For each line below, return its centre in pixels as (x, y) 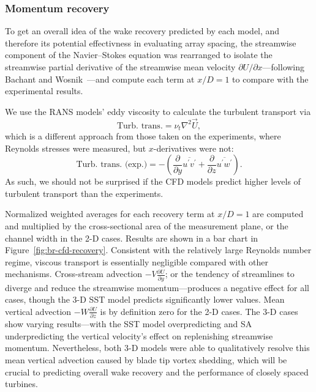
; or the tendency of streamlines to (230, 274)
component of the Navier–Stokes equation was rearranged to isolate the (139, 55)
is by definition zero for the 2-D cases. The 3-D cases (199, 311)
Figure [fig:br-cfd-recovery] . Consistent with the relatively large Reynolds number (158, 250)
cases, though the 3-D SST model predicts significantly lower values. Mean (145, 299)
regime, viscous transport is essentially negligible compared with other (137, 261)
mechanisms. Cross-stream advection (74, 274)
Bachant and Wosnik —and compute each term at (100, 79)
